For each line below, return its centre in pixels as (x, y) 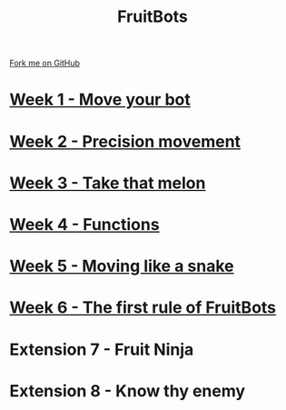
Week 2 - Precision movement (125, 141)
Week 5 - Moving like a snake (122, 266)
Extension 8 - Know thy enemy (128, 390)
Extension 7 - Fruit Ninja (102, 350)
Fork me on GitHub (44, 63)
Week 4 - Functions (85, 224)
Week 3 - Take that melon (108, 183)
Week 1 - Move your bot (100, 100)
